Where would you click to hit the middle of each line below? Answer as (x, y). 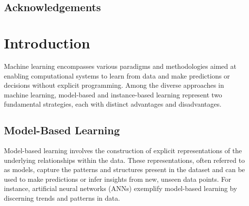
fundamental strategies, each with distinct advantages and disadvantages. (113, 104)
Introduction (47, 42)
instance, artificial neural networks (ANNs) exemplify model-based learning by (121, 188)
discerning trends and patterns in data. (62, 198)
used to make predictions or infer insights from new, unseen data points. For (117, 179)
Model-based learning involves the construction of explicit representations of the (123, 151)
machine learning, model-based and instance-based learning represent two (113, 94)
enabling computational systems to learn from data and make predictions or (117, 75)
